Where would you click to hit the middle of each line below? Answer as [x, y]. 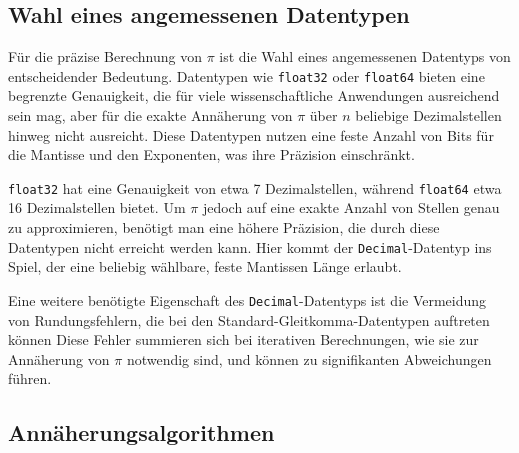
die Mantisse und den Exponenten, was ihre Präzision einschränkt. [211, 154]
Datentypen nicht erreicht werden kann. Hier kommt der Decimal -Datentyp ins [250, 246]
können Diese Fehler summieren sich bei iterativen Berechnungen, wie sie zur [243, 339]
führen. [30, 378]
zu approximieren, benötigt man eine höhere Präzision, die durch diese [224, 227]
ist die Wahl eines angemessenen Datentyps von [365, 56]
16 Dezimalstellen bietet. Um [97, 207]
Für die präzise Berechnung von [105, 56]
